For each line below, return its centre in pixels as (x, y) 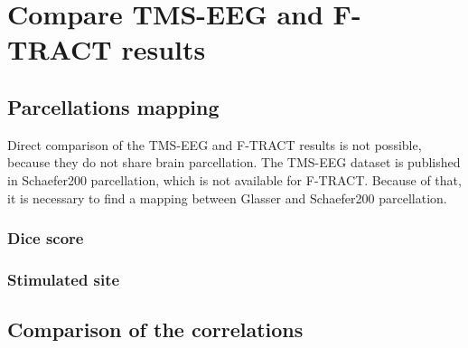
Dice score (46, 238)
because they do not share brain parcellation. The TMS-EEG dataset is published (234, 162)
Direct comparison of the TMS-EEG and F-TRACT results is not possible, (215, 144)
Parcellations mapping (113, 106)
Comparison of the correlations (155, 329)
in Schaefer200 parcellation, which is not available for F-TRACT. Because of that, (234, 179)
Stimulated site (64, 279)
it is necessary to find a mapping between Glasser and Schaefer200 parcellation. (227, 198)
